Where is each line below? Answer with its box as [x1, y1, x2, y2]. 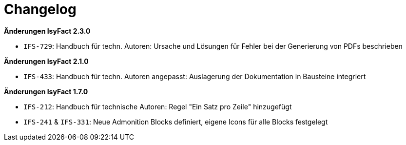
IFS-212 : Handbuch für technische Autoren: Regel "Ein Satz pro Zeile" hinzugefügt [23, 102, 292, 111]
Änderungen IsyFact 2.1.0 [4, 57, 89, 65]
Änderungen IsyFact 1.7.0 [4, 87, 88, 96]
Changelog [4, 1, 77, 18]
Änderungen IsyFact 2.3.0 [4, 26, 91, 35]
